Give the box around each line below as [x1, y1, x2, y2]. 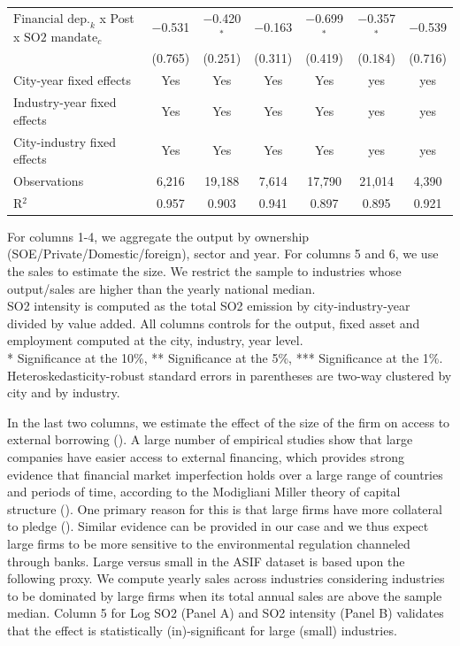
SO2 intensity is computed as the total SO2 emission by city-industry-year [7, 296, 410, 315]
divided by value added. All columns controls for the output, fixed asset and [7, 313, 420, 332]
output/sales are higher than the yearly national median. [7, 279, 316, 297]
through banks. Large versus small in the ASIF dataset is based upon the [7, 551, 405, 570]
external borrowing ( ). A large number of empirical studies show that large [7, 430, 413, 449]
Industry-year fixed [13, 93, 117, 112]
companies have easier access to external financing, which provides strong [7, 448, 404, 466]
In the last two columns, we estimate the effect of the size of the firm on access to [7, 412, 450, 431]
